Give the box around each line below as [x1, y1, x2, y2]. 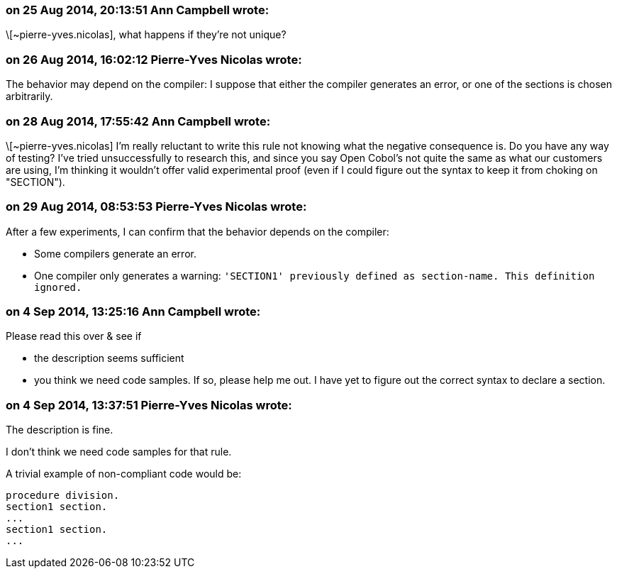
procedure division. [6, 490, 120, 502]
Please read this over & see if [6, 330, 142, 343]
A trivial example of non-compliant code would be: [6, 468, 242, 480]
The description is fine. [6, 424, 113, 436]
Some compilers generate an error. [34, 247, 196, 260]
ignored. [34, 281, 82, 293]
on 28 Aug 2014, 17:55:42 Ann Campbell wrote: [6, 114, 271, 128]
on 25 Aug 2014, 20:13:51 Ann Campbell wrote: [6, 3, 269, 17]
